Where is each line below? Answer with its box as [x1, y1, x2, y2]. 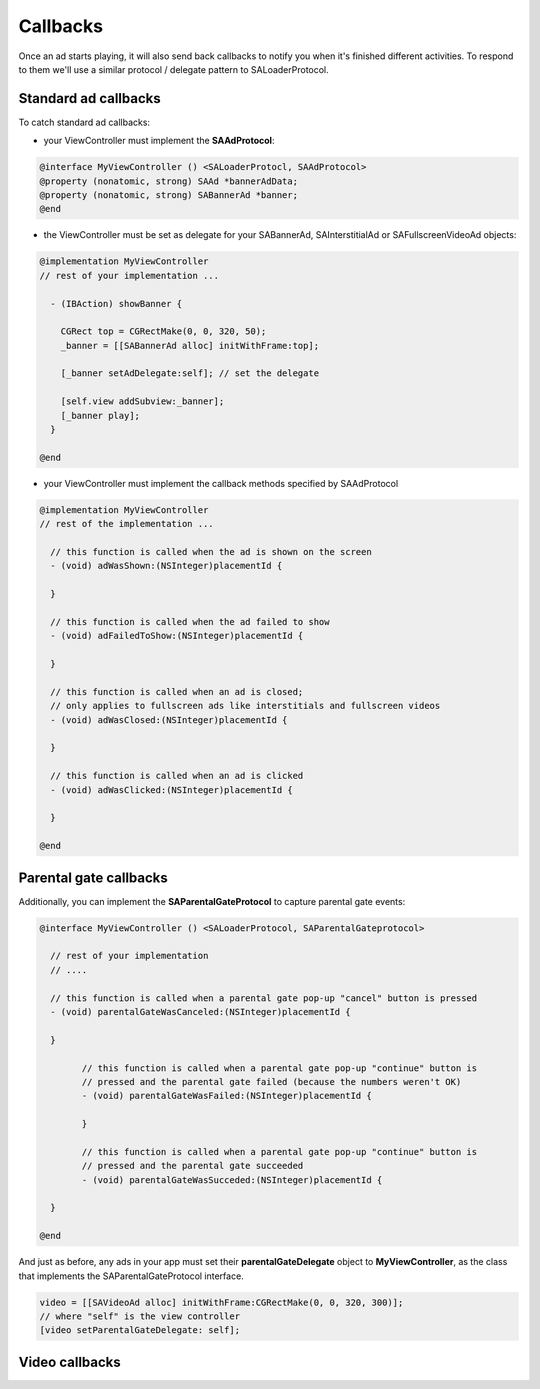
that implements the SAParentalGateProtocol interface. [18, 1270, 244, 1282]
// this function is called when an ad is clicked [50, 770, 304, 782]
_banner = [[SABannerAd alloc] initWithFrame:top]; [60, 340, 320, 351]
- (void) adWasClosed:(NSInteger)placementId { [50, 714, 288, 725]
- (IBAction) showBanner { [50, 298, 183, 309]
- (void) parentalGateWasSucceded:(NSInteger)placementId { [81, 1174, 383, 1185]
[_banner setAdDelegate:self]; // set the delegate [60, 368, 320, 379]
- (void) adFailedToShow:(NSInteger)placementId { [50, 630, 304, 642]
